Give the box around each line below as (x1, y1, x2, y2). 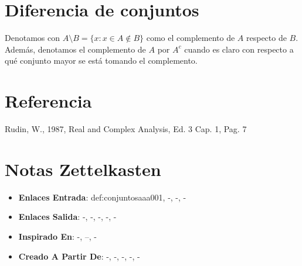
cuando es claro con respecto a (184, 43, 294, 55)
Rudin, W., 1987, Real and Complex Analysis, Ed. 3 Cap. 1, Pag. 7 (5, 123, 247, 135)
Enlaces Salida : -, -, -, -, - (18, 210, 117, 223)
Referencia (5, 89, 92, 113)
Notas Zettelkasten (5, 157, 161, 181)
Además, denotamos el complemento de (5, 43, 146, 55)
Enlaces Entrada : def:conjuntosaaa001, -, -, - (18, 191, 186, 203)
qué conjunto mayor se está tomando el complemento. (5, 54, 198, 67)
